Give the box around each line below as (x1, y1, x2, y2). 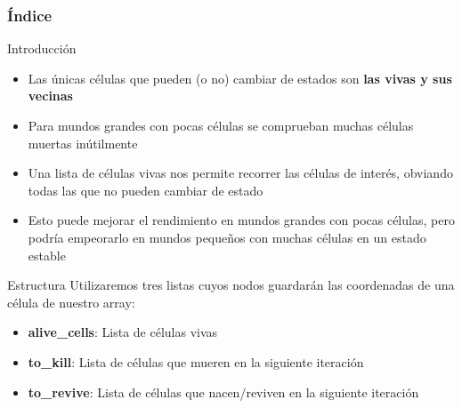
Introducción (7, 39, 77, 58)
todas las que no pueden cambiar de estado (28, 180, 263, 199)
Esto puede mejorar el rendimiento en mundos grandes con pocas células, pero (28, 211, 455, 229)
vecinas (28, 86, 73, 105)
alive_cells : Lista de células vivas (28, 323, 218, 341)
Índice (7, 4, 53, 26)
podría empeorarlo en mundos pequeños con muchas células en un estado (28, 228, 426, 246)
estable (28, 245, 66, 264)
